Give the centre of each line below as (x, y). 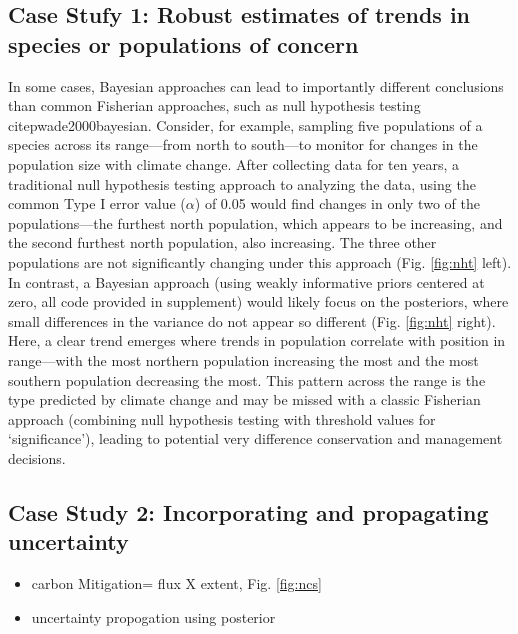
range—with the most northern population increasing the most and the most (243, 359)
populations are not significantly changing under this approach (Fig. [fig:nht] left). (260, 261)
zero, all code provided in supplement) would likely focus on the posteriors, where (258, 301)
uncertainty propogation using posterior (153, 616)
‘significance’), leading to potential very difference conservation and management (255, 438)
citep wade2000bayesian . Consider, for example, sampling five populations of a (245, 124)
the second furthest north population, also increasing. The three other (222, 242)
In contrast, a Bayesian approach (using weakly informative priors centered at (246, 281)
